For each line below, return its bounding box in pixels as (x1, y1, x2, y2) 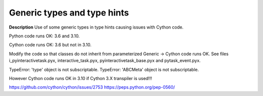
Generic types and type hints (9, 7, 129, 18)
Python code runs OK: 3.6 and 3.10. (9, 33, 80, 39)
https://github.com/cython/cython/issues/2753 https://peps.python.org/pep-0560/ (9, 84, 175, 90)
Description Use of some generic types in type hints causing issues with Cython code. (9, 24, 184, 30)
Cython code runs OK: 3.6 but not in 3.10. (9, 42, 92, 48)
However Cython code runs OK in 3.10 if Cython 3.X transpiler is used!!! (9, 75, 152, 81)
